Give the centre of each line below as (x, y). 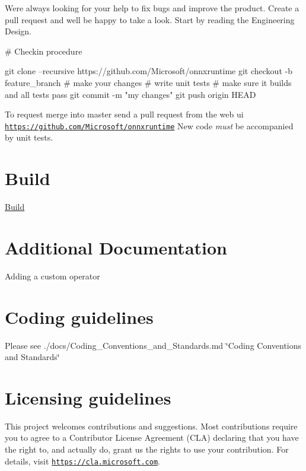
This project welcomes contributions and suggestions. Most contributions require (151, 426)
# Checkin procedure (44, 51)
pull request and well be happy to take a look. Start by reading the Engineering (150, 19)
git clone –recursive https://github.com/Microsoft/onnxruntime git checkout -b (149, 71)
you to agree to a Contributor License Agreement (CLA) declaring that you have (152, 437)
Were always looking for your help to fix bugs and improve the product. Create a (152, 8)
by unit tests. (29, 137)
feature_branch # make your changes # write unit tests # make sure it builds (148, 82)
